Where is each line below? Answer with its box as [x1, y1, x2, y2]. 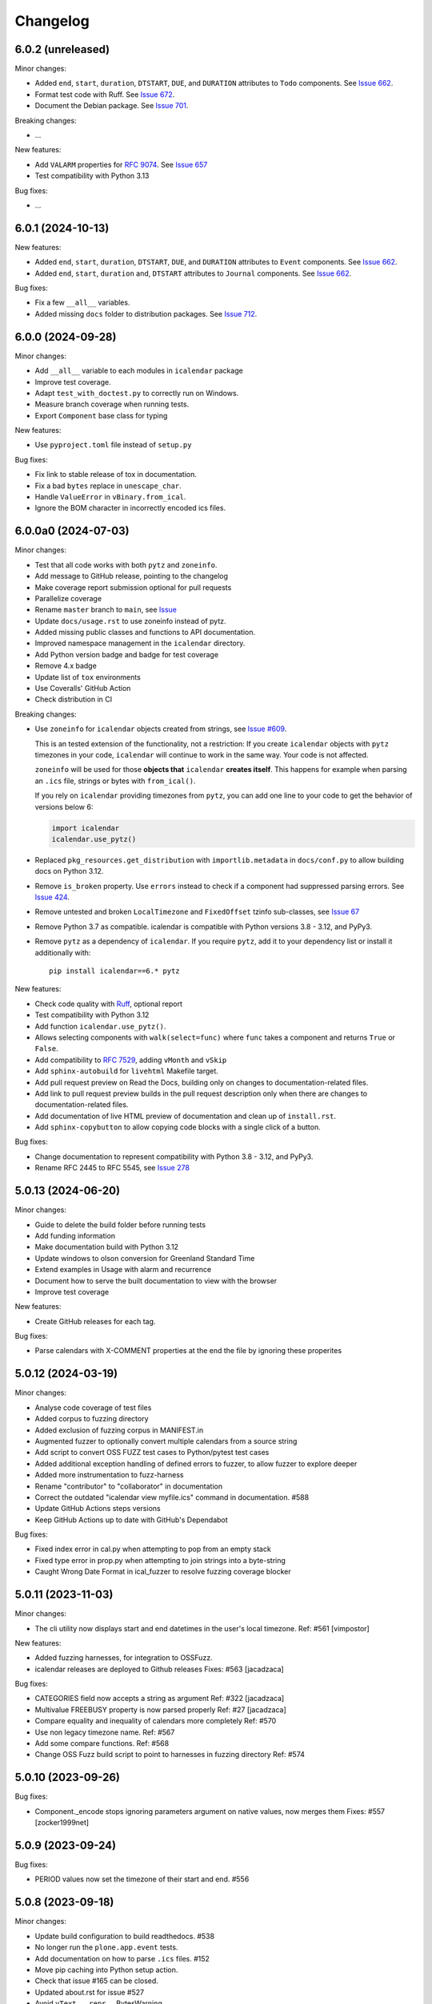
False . [34, 1044, 59, 1053]
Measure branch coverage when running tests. [34, 399, 190, 409]
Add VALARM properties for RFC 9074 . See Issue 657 [34, 160, 208, 169]
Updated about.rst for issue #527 [34, 1987, 144, 1997]
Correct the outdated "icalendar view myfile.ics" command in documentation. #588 [34, 1492, 310, 1502]
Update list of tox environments [34, 672, 142, 681]
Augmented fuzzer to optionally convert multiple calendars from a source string [34, 1436, 298, 1446]
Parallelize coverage [34, 593, 102, 603]
